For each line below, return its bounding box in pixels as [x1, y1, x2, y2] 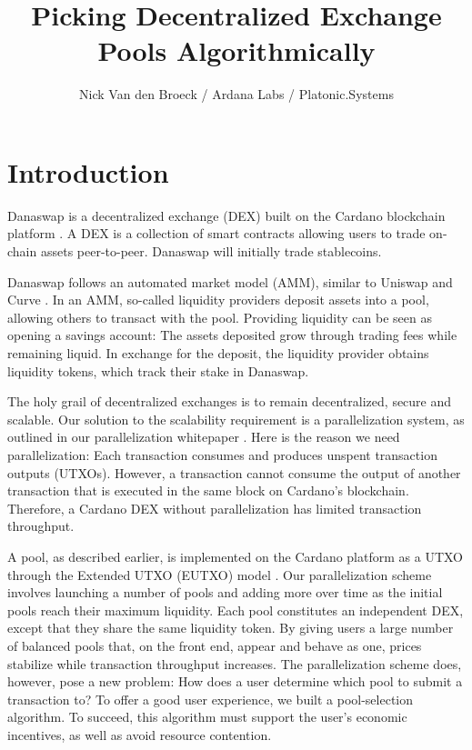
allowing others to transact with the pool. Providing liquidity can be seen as [7, 307, 432, 326]
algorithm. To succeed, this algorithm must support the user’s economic [7, 707, 407, 726]
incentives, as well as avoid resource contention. [7, 725, 272, 744]
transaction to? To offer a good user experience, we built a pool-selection [7, 689, 414, 708]
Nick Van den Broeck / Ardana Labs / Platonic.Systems [79, 85, 394, 104]
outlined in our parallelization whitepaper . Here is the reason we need [7, 427, 400, 446]
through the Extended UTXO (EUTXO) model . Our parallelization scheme [7, 565, 432, 584]
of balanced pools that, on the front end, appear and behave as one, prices [7, 635, 422, 655]
